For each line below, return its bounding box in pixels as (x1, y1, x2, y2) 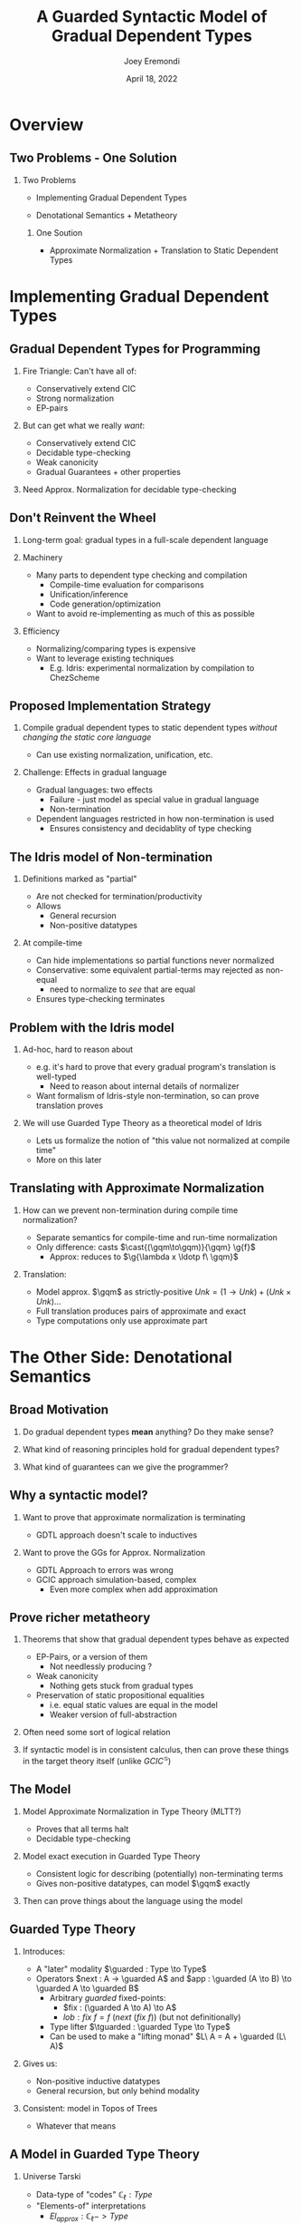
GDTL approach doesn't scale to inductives (35, 1529, 198, 1540)
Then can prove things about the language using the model (22, 1895, 243, 1906)
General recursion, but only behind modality (35, 2085, 201, 2096)
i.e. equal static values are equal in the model (49, 1700, 219, 1711)
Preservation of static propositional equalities (35, 1690, 205, 1701)
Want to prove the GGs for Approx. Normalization (22, 1547, 206, 1558)
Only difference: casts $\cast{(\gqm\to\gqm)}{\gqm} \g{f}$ (35, 1241, 256, 1252)
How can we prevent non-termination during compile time (22, 1204, 239, 1216)
